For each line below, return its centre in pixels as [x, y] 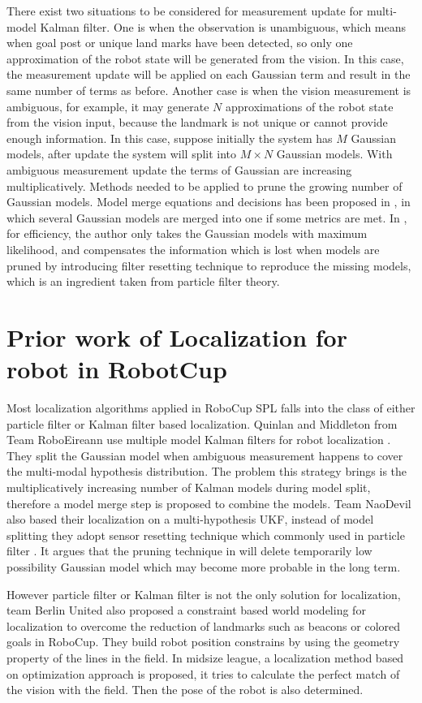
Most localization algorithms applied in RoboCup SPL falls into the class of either [211, 408]
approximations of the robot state [310, 106]
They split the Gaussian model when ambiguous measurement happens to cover [205, 455]
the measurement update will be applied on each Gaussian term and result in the [209, 74]
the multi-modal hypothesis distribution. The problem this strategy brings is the [207, 471]
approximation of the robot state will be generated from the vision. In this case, [205, 58]
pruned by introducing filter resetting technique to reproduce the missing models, [209, 265]
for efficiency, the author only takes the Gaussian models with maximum [187, 233]
